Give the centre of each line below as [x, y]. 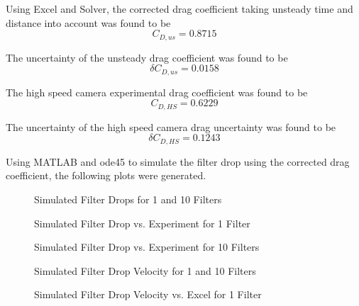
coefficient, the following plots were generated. [106, 175]
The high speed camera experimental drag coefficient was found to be [157, 92]
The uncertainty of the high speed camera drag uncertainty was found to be [171, 126]
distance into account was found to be [88, 22]
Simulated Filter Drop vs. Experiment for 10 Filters [147, 247]
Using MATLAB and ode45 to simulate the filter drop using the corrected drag [178, 161]
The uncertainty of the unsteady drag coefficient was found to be [147, 57]
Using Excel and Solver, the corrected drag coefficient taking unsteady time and [179, 8]
